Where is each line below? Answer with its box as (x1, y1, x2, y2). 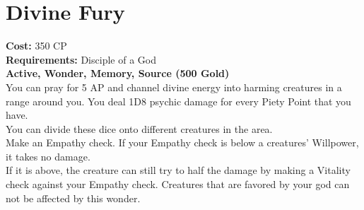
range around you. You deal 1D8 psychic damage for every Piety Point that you (6, 93, 351, 108)
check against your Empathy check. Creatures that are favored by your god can (6, 177, 350, 192)
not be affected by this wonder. (6, 190, 141, 205)
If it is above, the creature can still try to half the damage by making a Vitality (6, 163, 351, 177)
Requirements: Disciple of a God (6, 52, 156, 66)
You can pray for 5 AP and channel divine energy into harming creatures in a (6, 79, 342, 94)
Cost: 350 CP (6, 38, 67, 53)
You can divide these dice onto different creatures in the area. (6, 121, 273, 136)
